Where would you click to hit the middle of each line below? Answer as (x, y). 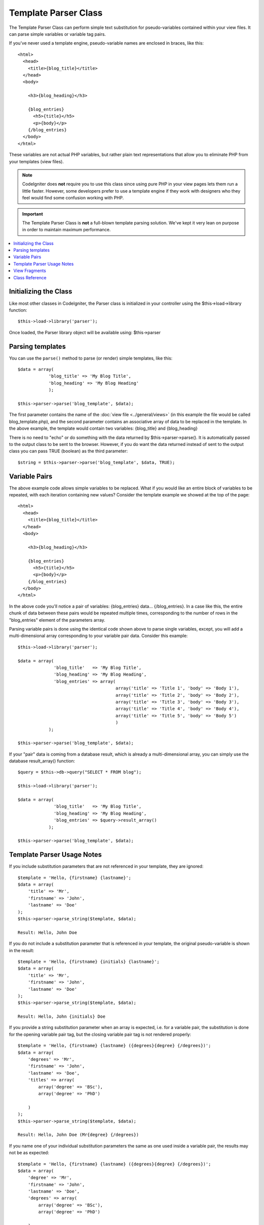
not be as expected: (29, 1153)
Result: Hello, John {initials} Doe (62, 1017)
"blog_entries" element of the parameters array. (57, 620)
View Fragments (30, 271)
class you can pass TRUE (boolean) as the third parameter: (68, 451)
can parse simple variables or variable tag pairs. (57, 34)
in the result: (22, 950)
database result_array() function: (42, 761)
